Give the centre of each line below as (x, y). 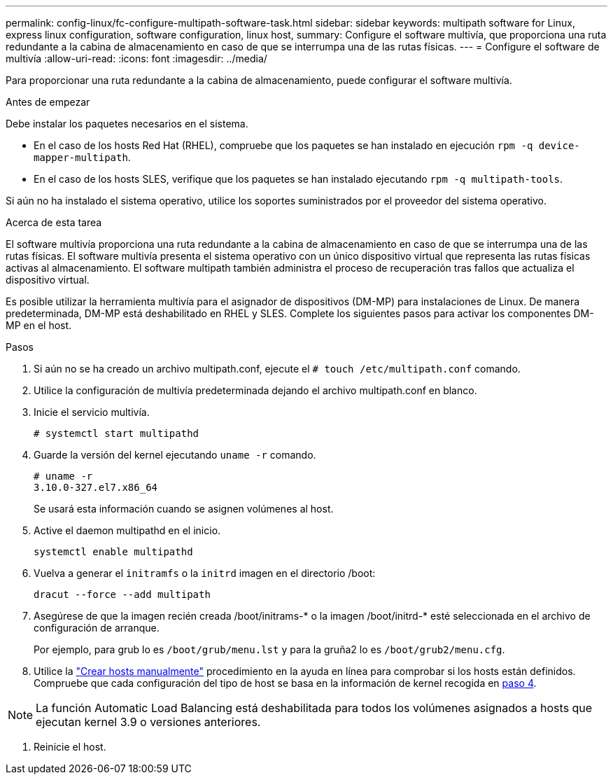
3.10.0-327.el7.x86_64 (96, 487)
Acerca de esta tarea (54, 222)
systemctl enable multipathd (113, 552)
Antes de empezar (48, 102)
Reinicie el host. (70, 747)
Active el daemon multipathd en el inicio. (127, 530)
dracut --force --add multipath (122, 594)
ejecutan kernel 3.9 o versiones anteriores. (148, 722)
